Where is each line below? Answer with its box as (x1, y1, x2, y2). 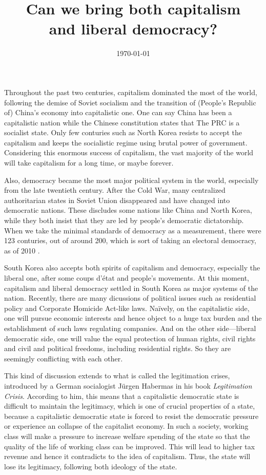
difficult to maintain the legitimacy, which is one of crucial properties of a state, (4, 400, 255, 411)
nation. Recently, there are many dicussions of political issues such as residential (4, 293, 256, 303)
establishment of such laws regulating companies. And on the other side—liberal (4, 322, 256, 333)
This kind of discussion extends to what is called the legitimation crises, (4, 370, 230, 381)
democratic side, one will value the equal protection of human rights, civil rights (4, 333, 256, 343)
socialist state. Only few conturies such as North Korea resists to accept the (4, 127, 242, 138)
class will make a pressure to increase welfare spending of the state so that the (4, 430, 250, 441)
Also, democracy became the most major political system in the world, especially (4, 174, 259, 185)
